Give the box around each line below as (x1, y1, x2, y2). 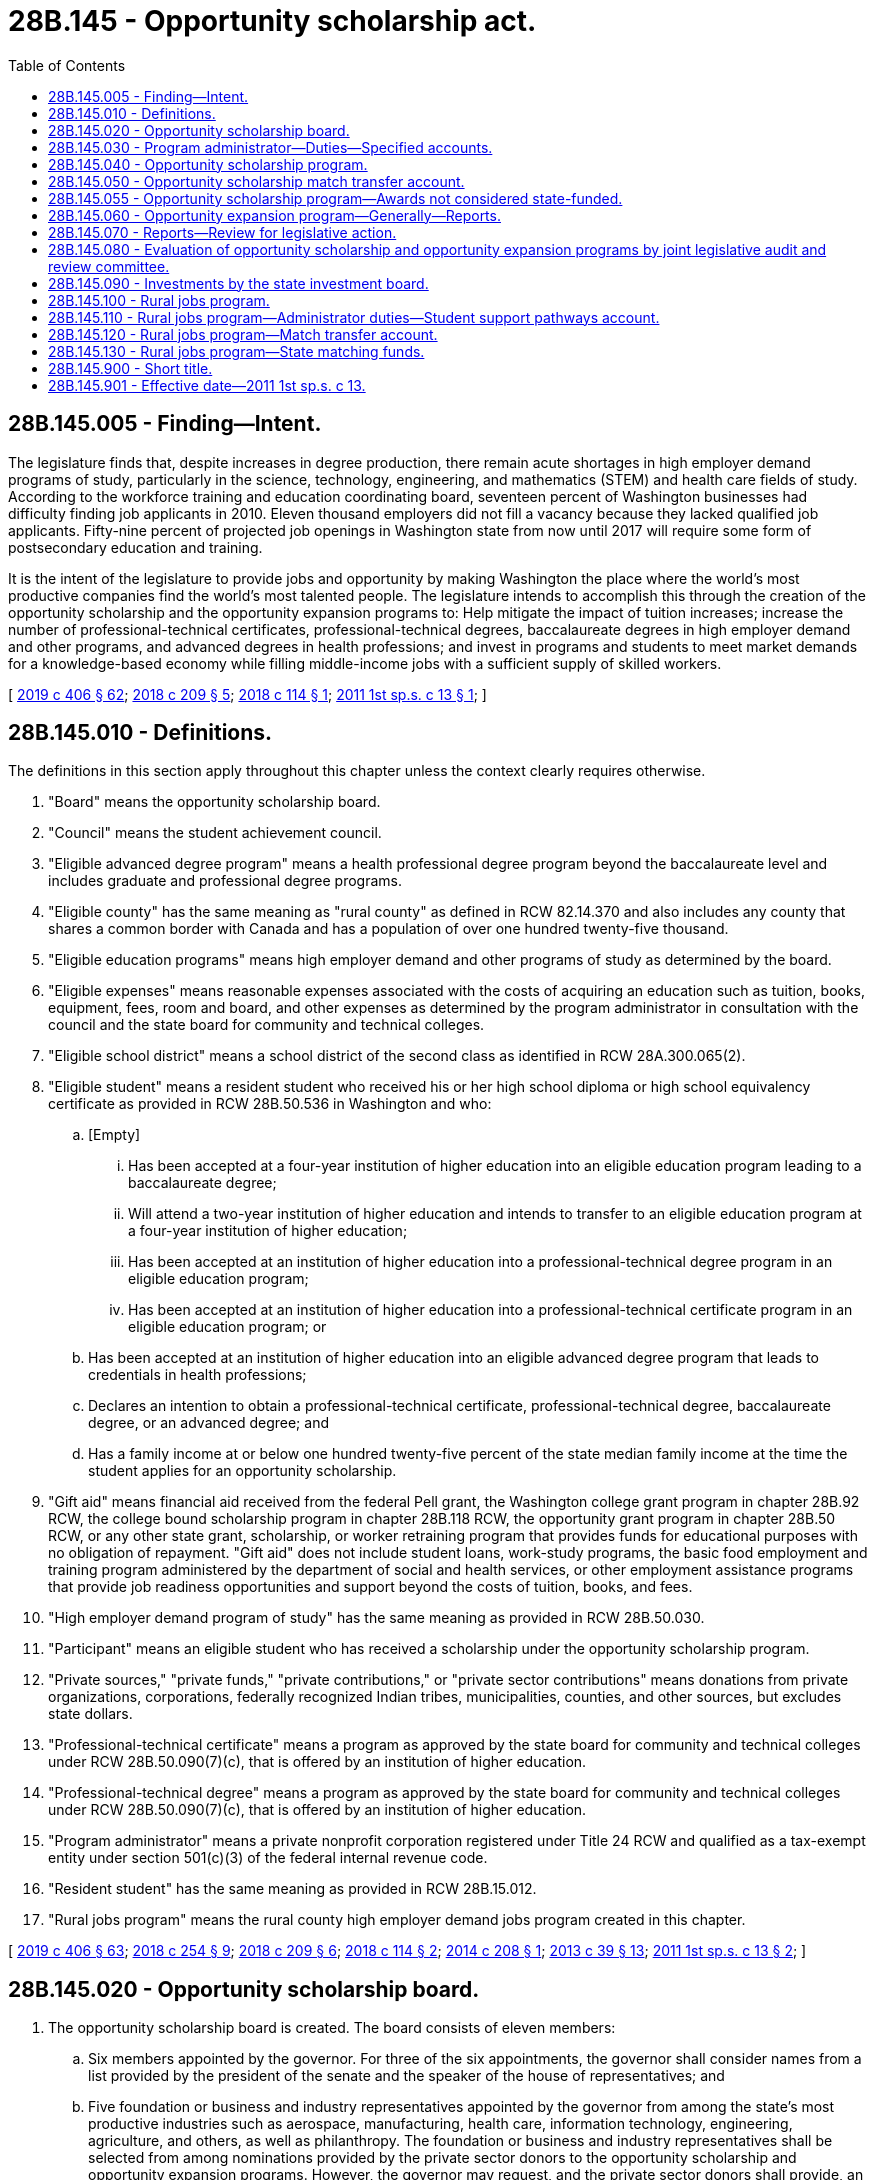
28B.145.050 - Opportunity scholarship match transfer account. (48, 172, 465, 190)
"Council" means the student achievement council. (48, 824, 382, 842)
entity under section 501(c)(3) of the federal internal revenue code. (48, 1849, 488, 1867)
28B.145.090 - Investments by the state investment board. (48, 274, 429, 292)
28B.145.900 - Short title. (48, 359, 213, 377)
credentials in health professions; (88, 1366, 307, 1384)
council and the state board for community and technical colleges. (48, 1016, 485, 1034)
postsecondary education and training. (8, 538, 263, 556)
